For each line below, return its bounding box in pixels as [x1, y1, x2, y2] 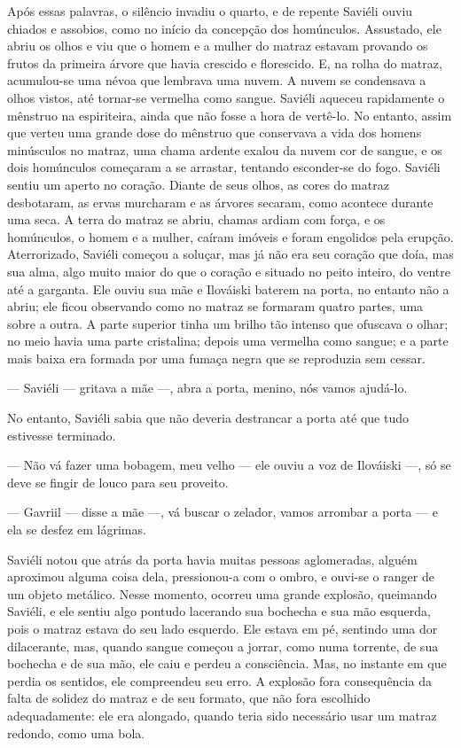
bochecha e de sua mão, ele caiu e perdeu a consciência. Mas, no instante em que [7, 654, 447, 673]
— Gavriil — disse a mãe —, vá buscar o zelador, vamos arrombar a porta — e [7, 503, 438, 521]
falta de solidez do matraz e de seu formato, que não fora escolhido [7, 689, 371, 707]
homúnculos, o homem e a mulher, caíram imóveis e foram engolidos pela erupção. [7, 227, 454, 245]
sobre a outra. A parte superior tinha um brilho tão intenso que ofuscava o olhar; [7, 314, 449, 332]
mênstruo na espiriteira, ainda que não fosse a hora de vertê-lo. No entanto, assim [7, 105, 452, 124]
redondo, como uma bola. [7, 723, 145, 742]
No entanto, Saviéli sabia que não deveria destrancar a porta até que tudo [7, 409, 409, 427]
